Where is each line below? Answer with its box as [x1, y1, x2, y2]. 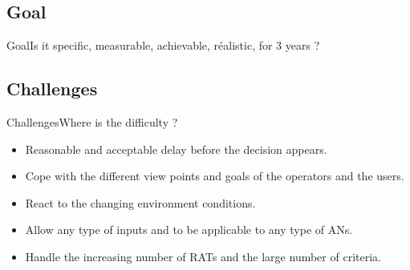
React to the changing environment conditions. [25, 194, 256, 211]
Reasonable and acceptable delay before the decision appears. [25, 140, 327, 157]
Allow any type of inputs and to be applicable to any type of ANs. [25, 221, 353, 238]
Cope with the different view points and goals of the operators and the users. [25, 167, 404, 184]
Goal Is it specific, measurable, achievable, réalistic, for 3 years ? [6, 37, 320, 54]
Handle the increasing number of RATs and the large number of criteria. [25, 248, 381, 264]
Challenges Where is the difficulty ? [6, 114, 178, 130]
